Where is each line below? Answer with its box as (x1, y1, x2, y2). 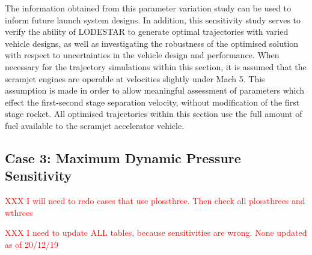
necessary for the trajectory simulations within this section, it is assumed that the (5, 60, 307, 73)
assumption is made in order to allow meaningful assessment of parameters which (5, 84, 305, 97)
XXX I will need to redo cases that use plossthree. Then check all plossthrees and (5, 194, 305, 207)
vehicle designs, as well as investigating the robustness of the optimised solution (5, 37, 299, 49)
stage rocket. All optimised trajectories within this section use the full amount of (5, 107, 302, 120)
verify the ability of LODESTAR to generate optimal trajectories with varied (5, 25, 289, 38)
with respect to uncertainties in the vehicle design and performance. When (5, 49, 280, 61)
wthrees (5, 206, 33, 218)
